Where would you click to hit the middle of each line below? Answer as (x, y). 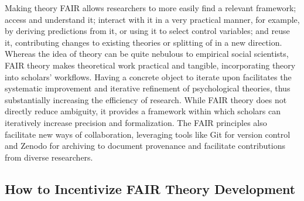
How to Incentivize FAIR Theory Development (150, 188)
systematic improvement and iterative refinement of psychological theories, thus (148, 88)
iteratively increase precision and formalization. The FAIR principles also (136, 122)
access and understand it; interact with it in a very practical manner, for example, (152, 19)
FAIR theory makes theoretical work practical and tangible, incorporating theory (150, 65)
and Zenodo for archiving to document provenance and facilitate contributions (145, 146)
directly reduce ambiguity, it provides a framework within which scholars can (143, 111)
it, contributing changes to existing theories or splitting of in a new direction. (144, 42)
